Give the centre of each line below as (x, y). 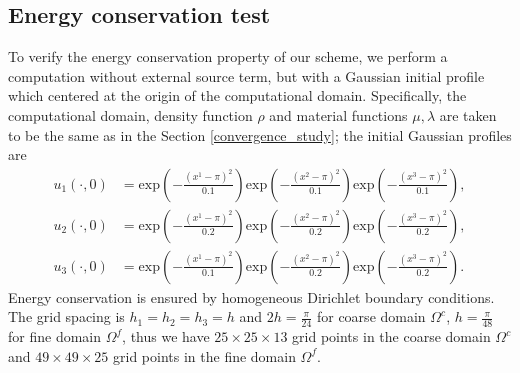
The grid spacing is (66, 316)
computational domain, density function (130, 114)
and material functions (338, 114)
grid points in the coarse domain (391, 336)
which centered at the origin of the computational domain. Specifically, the (237, 95)
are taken (468, 114)
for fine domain (55, 336)
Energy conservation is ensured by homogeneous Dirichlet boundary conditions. (251, 296)
